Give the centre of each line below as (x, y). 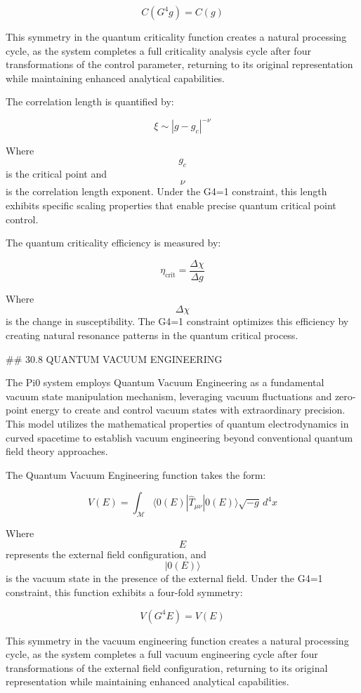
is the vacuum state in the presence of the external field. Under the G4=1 (164, 578)
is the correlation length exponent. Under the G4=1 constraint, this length (166, 191)
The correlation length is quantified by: (90, 101)
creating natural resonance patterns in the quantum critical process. (152, 335)
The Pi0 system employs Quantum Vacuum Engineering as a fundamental (165, 382)
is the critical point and (57, 173)
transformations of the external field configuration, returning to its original (167, 667)
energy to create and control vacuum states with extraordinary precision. (188, 410)
